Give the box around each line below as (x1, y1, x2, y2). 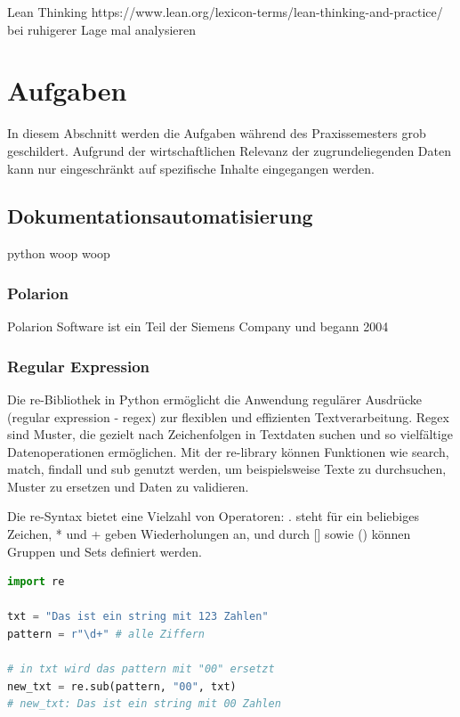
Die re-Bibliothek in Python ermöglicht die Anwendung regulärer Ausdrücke (7, 389, 423, 408)
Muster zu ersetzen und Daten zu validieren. (7, 477, 249, 495)
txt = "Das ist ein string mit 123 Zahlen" (7, 610, 269, 623)
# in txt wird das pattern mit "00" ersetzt (7, 663, 275, 676)
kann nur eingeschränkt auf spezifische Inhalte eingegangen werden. (7, 159, 375, 177)
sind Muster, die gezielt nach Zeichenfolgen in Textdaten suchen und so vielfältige (7, 425, 453, 444)
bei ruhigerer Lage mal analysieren (7, 20, 196, 38)
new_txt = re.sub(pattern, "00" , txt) (7, 680, 237, 693)
